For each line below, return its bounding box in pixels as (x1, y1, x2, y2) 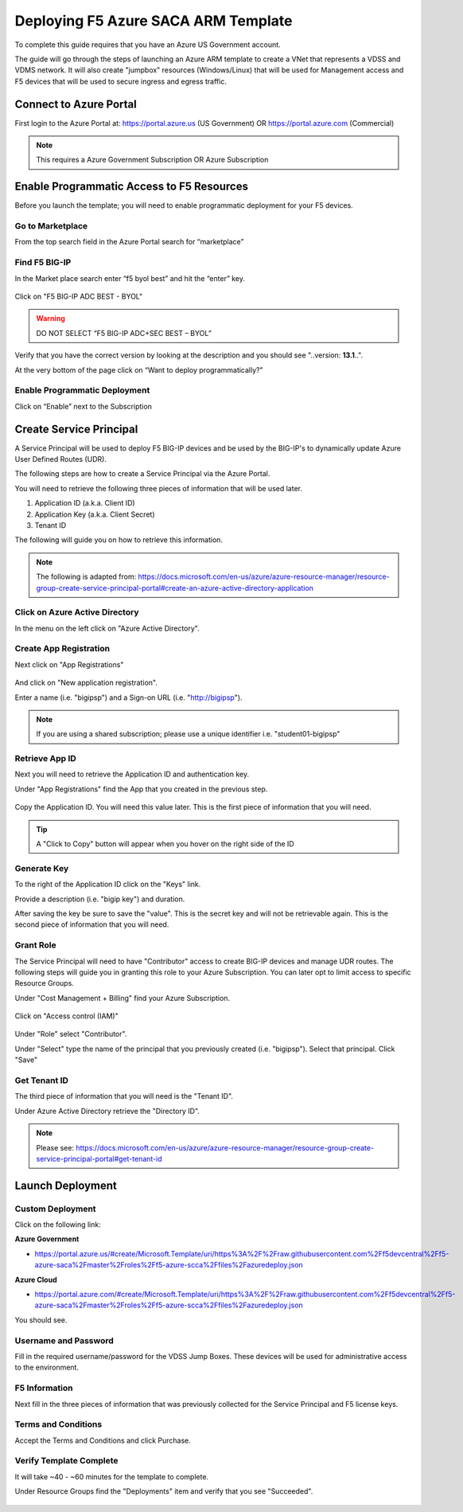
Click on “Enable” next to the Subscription (14, 401, 153, 411)
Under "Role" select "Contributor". (14, 1029, 127, 1039)
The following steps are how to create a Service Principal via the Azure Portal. (14, 469, 270, 479)
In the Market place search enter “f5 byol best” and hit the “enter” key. (14, 273, 246, 283)
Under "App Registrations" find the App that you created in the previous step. (14, 784, 268, 794)
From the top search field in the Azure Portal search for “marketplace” (14, 237, 244, 247)
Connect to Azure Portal (14, 97, 137, 111)
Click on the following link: (14, 1220, 101, 1229)
